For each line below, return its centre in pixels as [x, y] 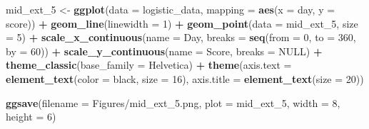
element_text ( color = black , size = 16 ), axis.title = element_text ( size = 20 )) [185, 78]
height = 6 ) [31, 117]
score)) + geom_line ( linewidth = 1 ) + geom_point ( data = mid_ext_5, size [182, 23]
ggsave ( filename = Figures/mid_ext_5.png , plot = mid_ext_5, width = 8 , [173, 102]
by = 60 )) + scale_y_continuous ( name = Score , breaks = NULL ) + [164, 51]
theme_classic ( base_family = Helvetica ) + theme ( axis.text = [149, 65]
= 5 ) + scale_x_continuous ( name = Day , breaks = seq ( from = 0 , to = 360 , [181, 37]
